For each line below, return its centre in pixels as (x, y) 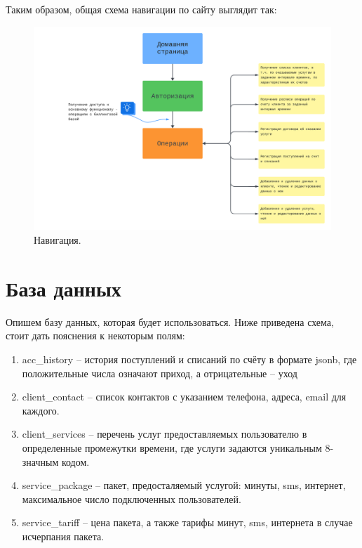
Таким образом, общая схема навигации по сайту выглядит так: (141, 9)
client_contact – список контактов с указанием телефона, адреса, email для (184, 397)
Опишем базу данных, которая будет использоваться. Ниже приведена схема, (170, 321)
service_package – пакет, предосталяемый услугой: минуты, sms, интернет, (184, 485)
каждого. (41, 410)
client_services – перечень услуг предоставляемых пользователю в (165, 434)
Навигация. (58, 240)
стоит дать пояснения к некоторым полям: (95, 335)
